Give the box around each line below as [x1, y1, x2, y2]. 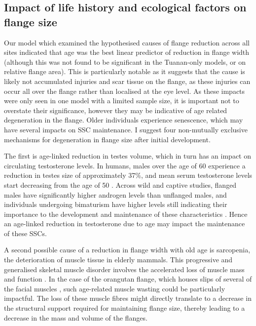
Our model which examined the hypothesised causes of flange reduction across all [4, 37, 250, 47]
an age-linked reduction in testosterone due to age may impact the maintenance [4, 218, 245, 229]
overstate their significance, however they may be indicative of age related [4, 105, 227, 115]
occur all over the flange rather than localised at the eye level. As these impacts [4, 85, 245, 96]
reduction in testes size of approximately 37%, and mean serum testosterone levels [4, 170, 253, 180]
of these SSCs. [4, 228, 47, 238]
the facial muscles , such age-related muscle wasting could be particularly [4, 283, 225, 293]
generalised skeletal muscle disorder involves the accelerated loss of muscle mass [4, 264, 245, 274]
